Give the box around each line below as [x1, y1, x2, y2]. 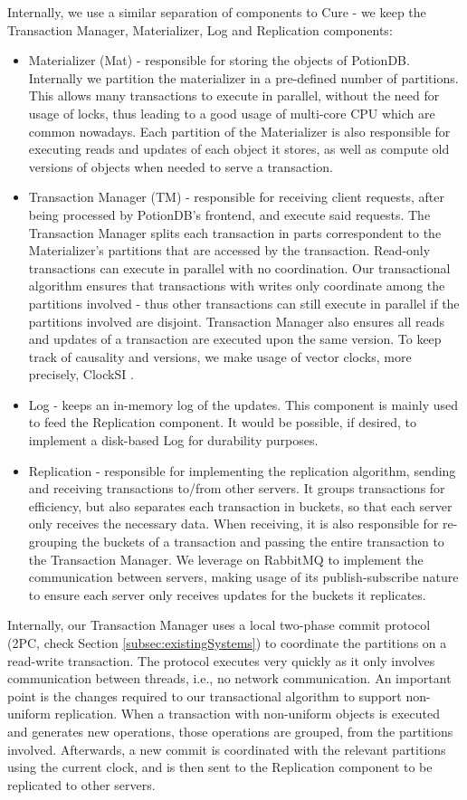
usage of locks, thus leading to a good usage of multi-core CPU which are [28, 103, 435, 122]
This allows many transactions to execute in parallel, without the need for [28, 86, 440, 105]
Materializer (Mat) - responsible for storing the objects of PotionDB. [28, 51, 410, 70]
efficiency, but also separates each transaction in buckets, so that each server [28, 496, 453, 515]
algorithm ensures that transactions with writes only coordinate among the [28, 276, 445, 295]
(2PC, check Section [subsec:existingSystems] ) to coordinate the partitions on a [7, 633, 447, 652]
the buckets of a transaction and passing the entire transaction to [81, 532, 444, 551]
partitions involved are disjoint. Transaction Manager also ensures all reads [28, 311, 445, 330]
